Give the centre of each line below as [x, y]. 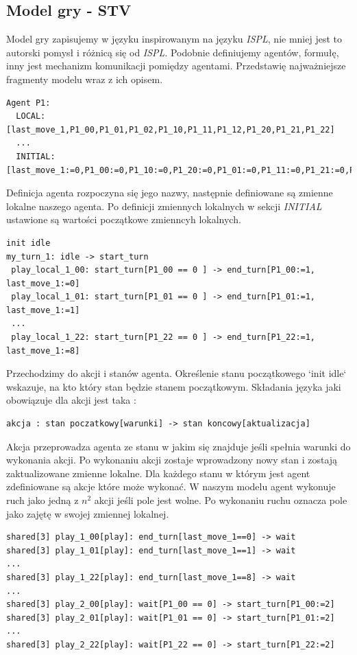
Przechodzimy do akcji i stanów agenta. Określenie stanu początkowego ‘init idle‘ [176, 373]
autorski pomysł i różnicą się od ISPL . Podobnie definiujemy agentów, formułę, [173, 52]
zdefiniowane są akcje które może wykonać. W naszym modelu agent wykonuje [171, 486]
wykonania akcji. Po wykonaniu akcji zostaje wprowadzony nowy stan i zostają [172, 460]
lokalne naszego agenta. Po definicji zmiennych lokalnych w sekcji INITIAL [164, 206]
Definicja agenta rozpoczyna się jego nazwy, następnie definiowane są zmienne [170, 193]
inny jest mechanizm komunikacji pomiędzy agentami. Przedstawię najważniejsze [176, 66]
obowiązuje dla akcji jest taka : [71, 400]
